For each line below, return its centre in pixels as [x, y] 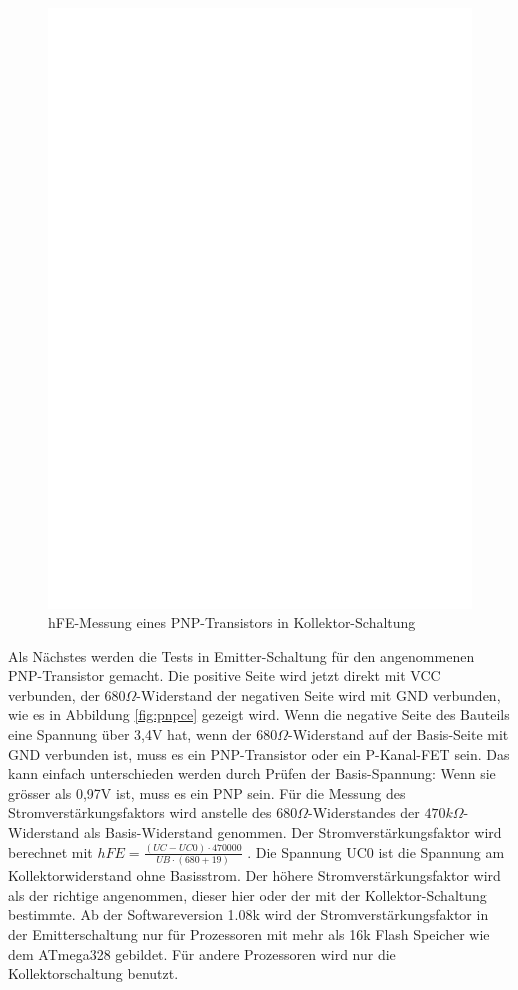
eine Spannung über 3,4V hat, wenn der [130, 734]
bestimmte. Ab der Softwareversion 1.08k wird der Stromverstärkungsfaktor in [248, 914]
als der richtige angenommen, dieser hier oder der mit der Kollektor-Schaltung [247, 894]
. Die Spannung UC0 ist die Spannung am [376, 851]
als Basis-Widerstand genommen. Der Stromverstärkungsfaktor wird [292, 832]
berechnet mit [50, 851]
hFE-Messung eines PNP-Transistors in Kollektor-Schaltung [232, 622]
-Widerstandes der [363, 812]
